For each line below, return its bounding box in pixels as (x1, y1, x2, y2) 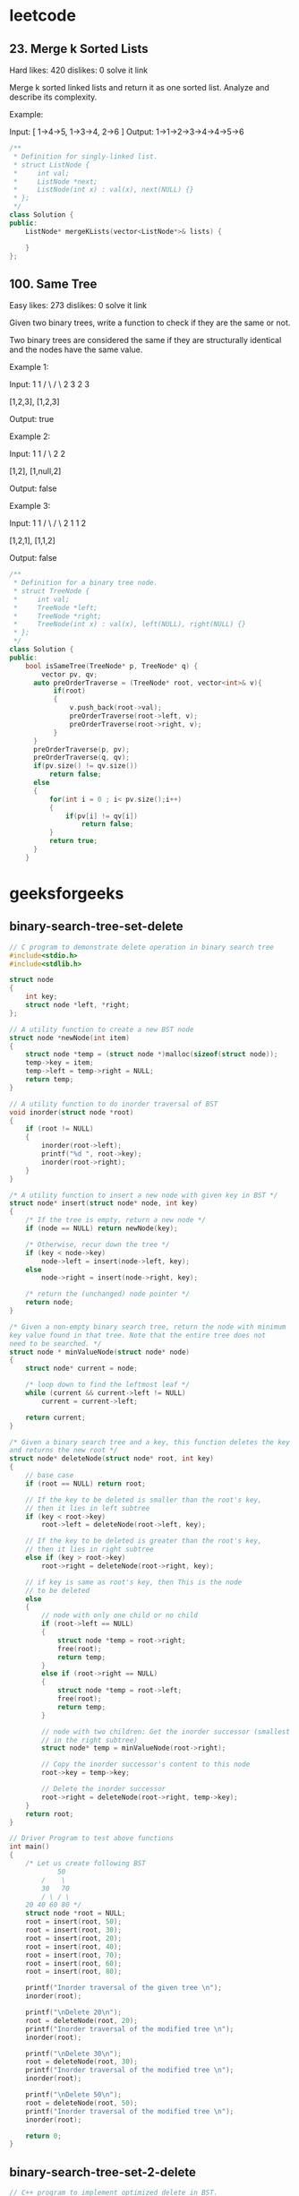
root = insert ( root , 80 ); (25, 1968, 123, 1976)
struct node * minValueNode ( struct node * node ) (9, 1348, 191, 1356)
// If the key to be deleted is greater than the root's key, (25, 1537, 262, 1546)
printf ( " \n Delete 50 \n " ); (25, 2090, 123, 2099)
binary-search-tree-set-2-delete (9, 2165, 197, 2180)
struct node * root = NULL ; (25, 1909, 126, 1918)
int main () (9, 1842, 50, 1851)
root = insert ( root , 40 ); (25, 1942, 123, 1951)
